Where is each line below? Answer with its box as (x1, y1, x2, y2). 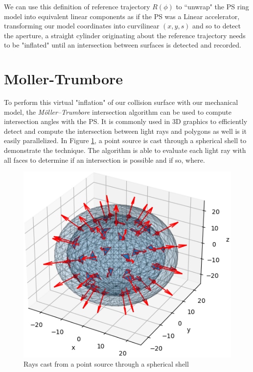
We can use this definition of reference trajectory (4, 1, 150, 11)
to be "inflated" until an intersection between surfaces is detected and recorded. (4, 40, 241, 50)
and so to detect (192, 21, 241, 31)
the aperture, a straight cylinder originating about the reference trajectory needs (4, 30, 246, 40)
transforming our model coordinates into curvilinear (4, 21, 160, 31)
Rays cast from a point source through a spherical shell (23, 359, 189, 369)
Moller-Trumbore (4, 69, 123, 89)
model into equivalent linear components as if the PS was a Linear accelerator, (4, 11, 240, 21)
